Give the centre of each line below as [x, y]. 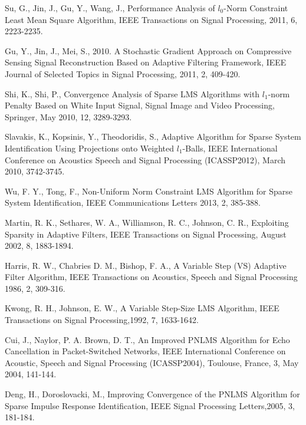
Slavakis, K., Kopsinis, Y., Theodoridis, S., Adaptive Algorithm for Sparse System [153, 136]
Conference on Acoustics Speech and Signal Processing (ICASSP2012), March [145, 159]
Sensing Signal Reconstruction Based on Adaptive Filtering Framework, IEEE [146, 62]
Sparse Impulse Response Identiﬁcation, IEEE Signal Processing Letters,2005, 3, [150, 405]
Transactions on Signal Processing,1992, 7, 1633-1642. [102, 320]
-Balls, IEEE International [230, 148]
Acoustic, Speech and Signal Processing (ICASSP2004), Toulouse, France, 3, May [152, 362]
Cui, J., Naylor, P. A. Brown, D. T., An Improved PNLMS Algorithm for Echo [147, 339]
